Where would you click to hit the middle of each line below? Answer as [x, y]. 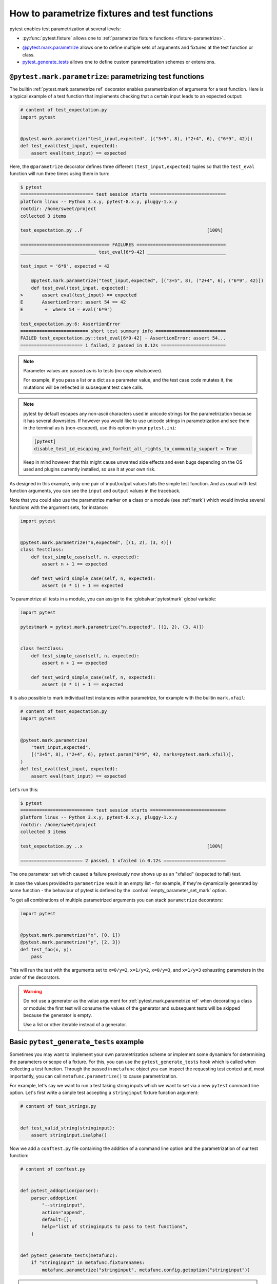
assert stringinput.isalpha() [69, 1135]
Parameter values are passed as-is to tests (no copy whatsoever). [93, 371]
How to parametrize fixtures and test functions [111, 13]
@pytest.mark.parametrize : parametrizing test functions [107, 76]
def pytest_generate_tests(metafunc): [69, 1255]
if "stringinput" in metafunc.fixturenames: [88, 1263]
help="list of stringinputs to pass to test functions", [115, 1227]
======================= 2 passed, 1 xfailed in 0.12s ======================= [123, 861]
